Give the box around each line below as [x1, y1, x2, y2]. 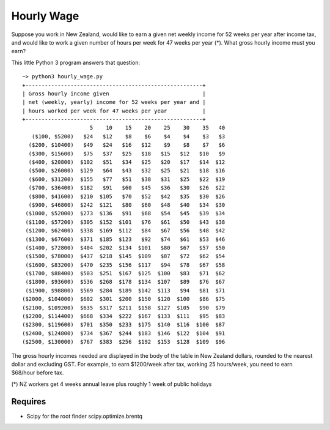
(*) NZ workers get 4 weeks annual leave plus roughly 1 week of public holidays [11, 380, 212, 388]
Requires [11, 396, 46, 407]
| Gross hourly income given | [22, 90, 206, 97]
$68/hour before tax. [11, 369, 64, 376]
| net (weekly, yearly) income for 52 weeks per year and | [22, 98, 206, 106]
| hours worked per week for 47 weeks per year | [22, 107, 206, 114]
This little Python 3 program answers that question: [11, 59, 141, 66]
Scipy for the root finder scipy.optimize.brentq [26, 412, 143, 420]
